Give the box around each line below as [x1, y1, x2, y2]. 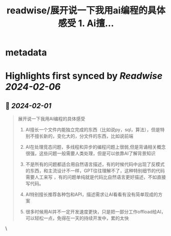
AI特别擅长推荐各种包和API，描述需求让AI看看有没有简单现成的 [25, 191, 158, 198]
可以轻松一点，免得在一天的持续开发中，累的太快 [25, 215, 129, 221]
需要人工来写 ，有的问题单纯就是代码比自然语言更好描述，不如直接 [25, 174, 166, 180]
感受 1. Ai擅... [58, 17, 114, 29]
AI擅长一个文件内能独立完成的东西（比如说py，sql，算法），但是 [25, 127, 160, 133]
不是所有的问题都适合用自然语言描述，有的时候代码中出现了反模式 [25, 161, 165, 167]
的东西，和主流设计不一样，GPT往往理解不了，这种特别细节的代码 [25, 168, 165, 174]
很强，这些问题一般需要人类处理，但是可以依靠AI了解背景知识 [25, 150, 156, 156]
